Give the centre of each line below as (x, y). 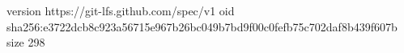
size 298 (26, 42)
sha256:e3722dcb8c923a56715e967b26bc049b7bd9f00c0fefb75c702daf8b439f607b (202, 26)
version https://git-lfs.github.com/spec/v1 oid (121, 10)
